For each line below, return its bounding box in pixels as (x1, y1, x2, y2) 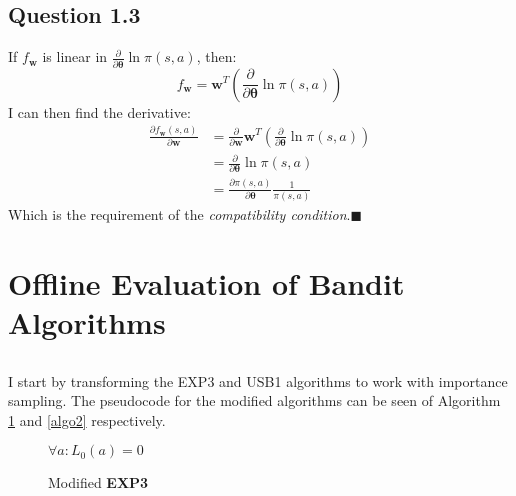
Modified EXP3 (48, 472, 149, 493)
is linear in (42, 46, 108, 67)
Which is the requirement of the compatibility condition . (8, 204, 351, 225)
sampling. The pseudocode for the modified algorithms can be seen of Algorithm (8, 390, 501, 411)
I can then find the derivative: (8, 101, 191, 122)
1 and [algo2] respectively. (8, 409, 166, 430)
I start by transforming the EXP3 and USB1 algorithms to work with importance (8, 370, 508, 391)
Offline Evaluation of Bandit (8, 262, 405, 303)
